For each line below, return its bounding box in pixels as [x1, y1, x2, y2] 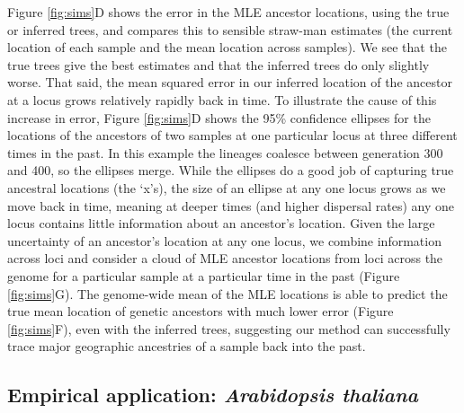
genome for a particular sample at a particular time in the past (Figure [7, 266, 400, 285]
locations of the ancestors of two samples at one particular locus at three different [7, 126, 458, 145]
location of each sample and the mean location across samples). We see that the [7, 38, 447, 57]
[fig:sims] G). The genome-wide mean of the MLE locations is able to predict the [7, 284, 448, 303]
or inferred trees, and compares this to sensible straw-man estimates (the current [7, 20, 453, 39]
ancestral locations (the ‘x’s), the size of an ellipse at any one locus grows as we [7, 178, 446, 197]
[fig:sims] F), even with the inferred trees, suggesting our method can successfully [7, 319, 451, 338]
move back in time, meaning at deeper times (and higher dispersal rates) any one [7, 196, 455, 215]
